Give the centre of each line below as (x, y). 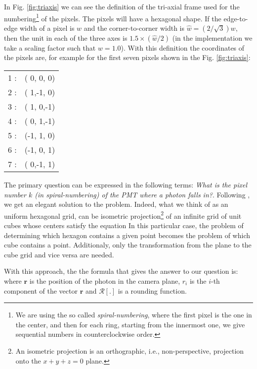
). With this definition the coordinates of (183, 47)
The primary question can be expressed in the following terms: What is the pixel (126, 185)
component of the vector (41, 290)
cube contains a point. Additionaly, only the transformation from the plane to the (128, 245)
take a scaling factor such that (50, 47)
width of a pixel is (47, 28)
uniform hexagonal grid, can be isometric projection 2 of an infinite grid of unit (123, 215)
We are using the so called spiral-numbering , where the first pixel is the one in (134, 315)
